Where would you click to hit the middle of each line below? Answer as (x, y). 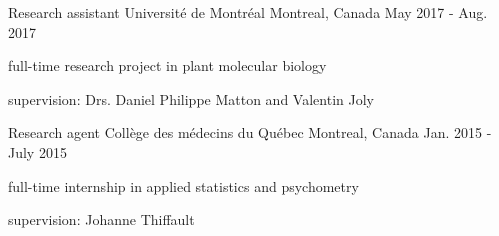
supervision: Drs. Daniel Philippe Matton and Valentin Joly (191, 98)
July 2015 (37, 151)
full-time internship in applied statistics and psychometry (183, 185)
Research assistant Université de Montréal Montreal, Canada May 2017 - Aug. (248, 12)
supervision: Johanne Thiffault (101, 219)
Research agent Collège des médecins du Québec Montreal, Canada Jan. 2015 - (250, 132)
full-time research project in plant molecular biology (167, 65)
